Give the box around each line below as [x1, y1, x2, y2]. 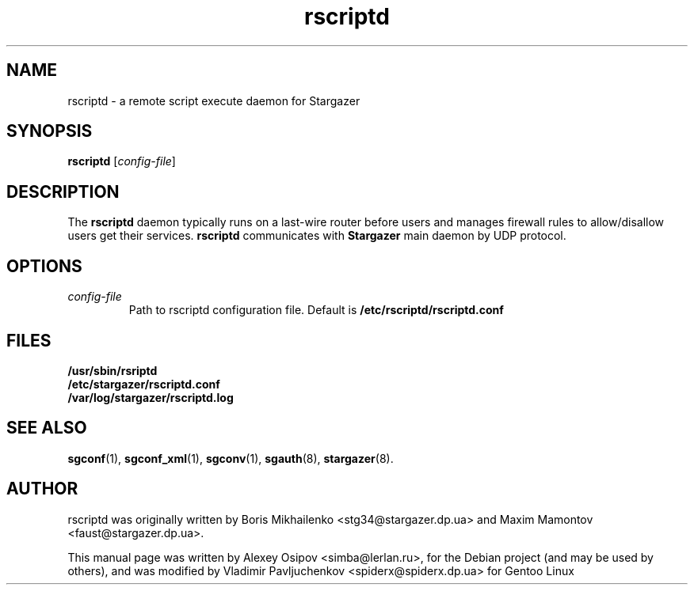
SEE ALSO [6, 418, 87, 438]
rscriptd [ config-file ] [67, 154, 176, 169]
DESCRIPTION [6, 181, 120, 202]
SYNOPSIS [6, 121, 93, 142]
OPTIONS [6, 256, 82, 276]
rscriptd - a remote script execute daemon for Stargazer [67, 93, 360, 108]
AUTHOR [6, 479, 78, 499]
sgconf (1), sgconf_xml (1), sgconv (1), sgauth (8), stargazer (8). [67, 451, 394, 465]
